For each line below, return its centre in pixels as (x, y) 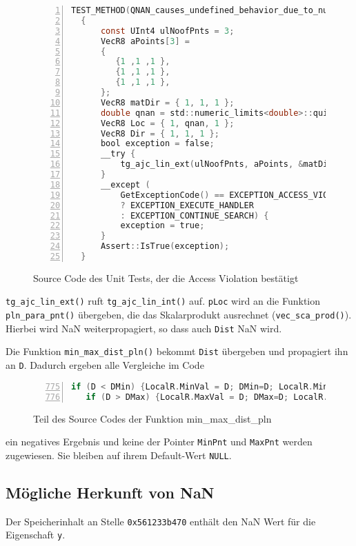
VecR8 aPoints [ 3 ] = (145, 41)
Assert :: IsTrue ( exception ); (165, 246)
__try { (118, 154)
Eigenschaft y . (36, 535)
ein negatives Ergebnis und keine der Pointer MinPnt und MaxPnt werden (159, 442)
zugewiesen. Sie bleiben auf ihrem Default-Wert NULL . (119, 455)
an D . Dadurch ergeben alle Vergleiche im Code (105, 365)
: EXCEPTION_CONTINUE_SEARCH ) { (195, 215)
